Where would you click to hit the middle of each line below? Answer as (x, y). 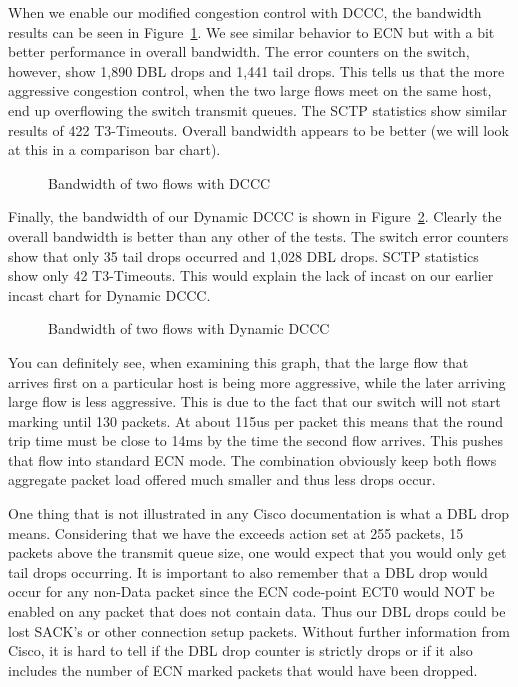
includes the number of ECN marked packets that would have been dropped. (243, 669)
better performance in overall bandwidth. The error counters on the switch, (239, 51)
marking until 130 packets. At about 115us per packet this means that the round (256, 420)
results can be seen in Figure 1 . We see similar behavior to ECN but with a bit (251, 31)
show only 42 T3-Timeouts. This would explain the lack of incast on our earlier (251, 275)
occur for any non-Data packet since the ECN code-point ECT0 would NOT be (251, 591)
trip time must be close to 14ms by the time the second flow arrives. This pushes (255, 440)
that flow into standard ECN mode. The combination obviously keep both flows (252, 459)
